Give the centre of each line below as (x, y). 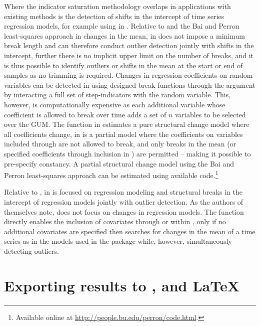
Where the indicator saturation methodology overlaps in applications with (117, 6)
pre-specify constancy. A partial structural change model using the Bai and (119, 163)
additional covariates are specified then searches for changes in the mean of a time (130, 231)
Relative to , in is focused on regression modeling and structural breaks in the (123, 192)
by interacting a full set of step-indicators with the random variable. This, (117, 95)
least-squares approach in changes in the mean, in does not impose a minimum (124, 35)
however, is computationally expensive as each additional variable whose (115, 104)
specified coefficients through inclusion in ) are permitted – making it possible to (127, 153)
